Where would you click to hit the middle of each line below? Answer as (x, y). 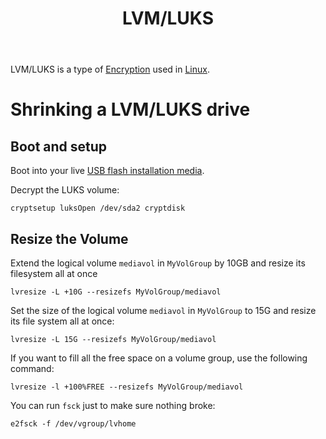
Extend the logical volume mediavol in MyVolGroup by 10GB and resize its (158, 263)
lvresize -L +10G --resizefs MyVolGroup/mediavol (116, 292)
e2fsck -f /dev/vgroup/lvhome (73, 424)
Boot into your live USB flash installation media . (107, 171)
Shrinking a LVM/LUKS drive (130, 109)
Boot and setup (59, 146)
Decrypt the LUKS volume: (65, 190)
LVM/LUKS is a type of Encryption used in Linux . (110, 69)
